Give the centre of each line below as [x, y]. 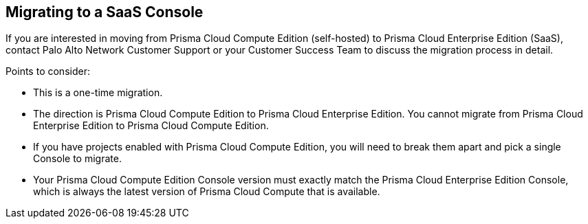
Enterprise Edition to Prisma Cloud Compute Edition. [151, 126]
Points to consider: [48, 71]
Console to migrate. [77, 159]
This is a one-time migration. [98, 93]
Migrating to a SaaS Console [105, 12]
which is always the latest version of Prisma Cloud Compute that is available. [207, 192]
